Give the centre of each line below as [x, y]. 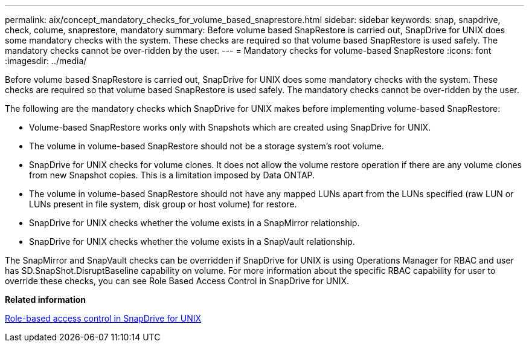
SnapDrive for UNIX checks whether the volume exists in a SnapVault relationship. [192, 242]
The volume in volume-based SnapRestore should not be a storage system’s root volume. [207, 146]
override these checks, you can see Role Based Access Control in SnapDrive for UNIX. [177, 281]
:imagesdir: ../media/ [46, 61]
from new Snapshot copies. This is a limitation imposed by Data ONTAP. [172, 175]
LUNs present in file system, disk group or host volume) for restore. [163, 204]
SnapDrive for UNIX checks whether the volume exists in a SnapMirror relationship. [194, 223]
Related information [46, 300]
